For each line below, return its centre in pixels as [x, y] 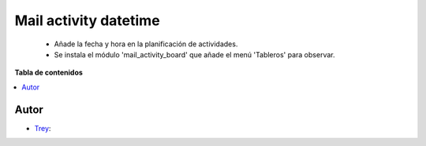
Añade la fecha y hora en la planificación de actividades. [146, 44]
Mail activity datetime [88, 20]
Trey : [43, 128]
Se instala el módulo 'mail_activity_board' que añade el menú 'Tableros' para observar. [194, 54]
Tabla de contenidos [49, 73]
